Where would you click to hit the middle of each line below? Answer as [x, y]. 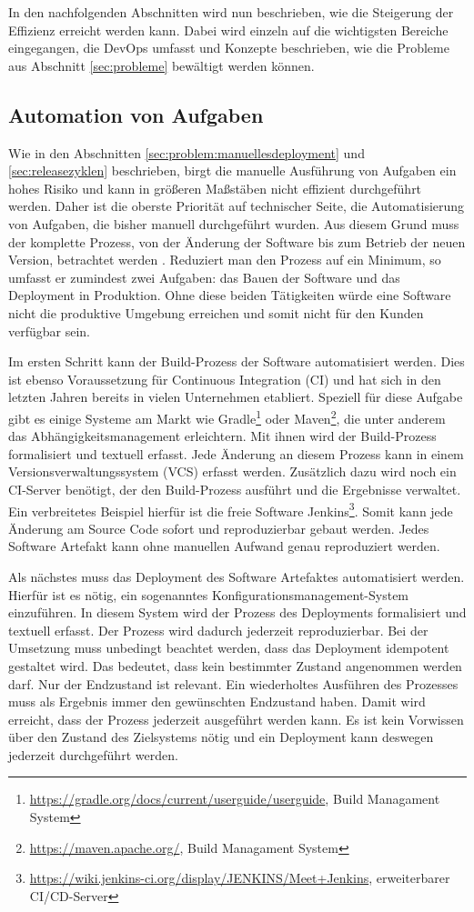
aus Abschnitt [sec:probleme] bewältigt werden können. [161, 65]
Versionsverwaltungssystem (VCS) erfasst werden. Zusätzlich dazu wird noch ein [232, 471]
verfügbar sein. [50, 331]
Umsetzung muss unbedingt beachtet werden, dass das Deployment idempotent [229, 648]
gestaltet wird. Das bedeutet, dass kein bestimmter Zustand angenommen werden [235, 665]
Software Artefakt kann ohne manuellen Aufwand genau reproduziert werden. [224, 546]
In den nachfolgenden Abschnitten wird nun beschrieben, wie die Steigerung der [231, 12]
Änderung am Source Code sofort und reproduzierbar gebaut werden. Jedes [219, 528]
